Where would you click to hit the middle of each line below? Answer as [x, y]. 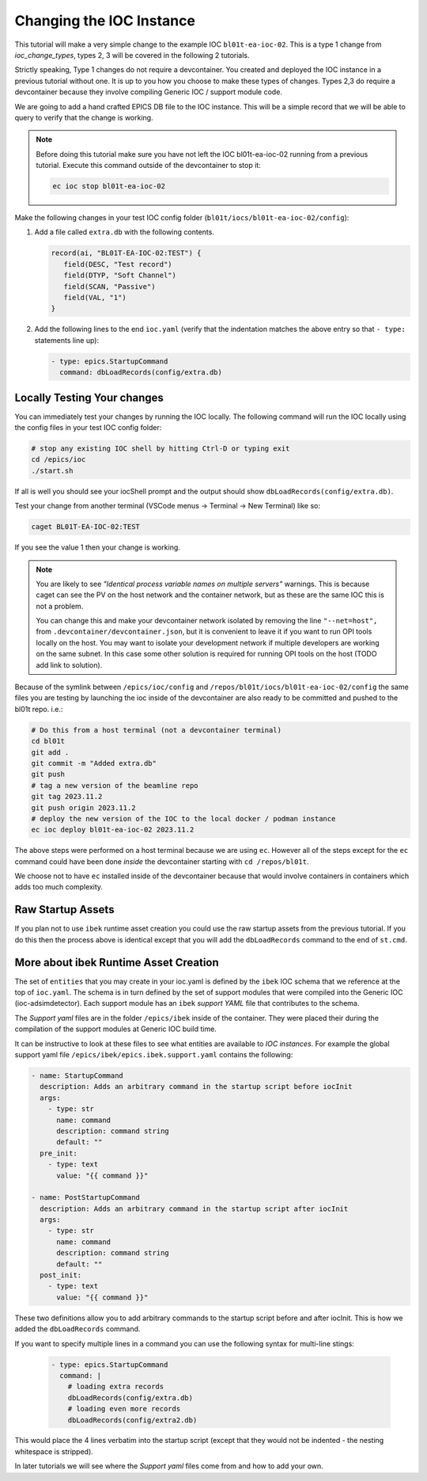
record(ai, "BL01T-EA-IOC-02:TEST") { [126, 253]
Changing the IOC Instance [105, 21]
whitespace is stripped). [54, 1451]
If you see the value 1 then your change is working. [98, 547]
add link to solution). [69, 664]
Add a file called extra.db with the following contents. [125, 232]
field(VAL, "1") [95, 297]
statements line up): [66, 340]
